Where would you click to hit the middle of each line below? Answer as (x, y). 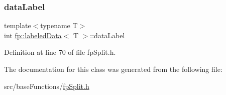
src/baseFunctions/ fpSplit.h (47, 86)
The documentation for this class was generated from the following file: (113, 69)
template (18, 25)
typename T (59, 25)
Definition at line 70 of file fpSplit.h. (60, 52)
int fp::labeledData (33, 35)
